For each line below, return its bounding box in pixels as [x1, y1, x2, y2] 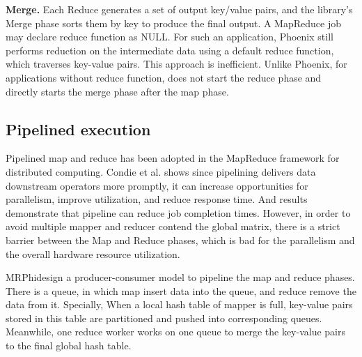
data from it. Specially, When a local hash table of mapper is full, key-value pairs [6, 297, 353, 312]
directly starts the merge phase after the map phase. [6, 84, 229, 98]
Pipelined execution [6, 118, 151, 139]
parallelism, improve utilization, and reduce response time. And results [6, 192, 308, 206]
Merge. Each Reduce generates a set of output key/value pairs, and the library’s [6, 2, 353, 16]
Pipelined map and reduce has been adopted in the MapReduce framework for [6, 151, 340, 165]
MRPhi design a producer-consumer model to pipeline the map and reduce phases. [6, 270, 355, 284]
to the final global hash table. [6, 338, 132, 353]
